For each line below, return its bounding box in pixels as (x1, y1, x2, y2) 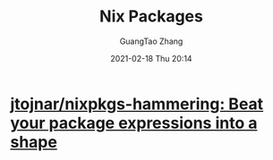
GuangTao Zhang (119, 36, 183, 46)
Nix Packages (98, 6, 204, 27)
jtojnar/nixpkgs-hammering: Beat (10, 94, 264, 114)
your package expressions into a (10, 113, 258, 133)
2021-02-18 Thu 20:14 (110, 53, 192, 63)
